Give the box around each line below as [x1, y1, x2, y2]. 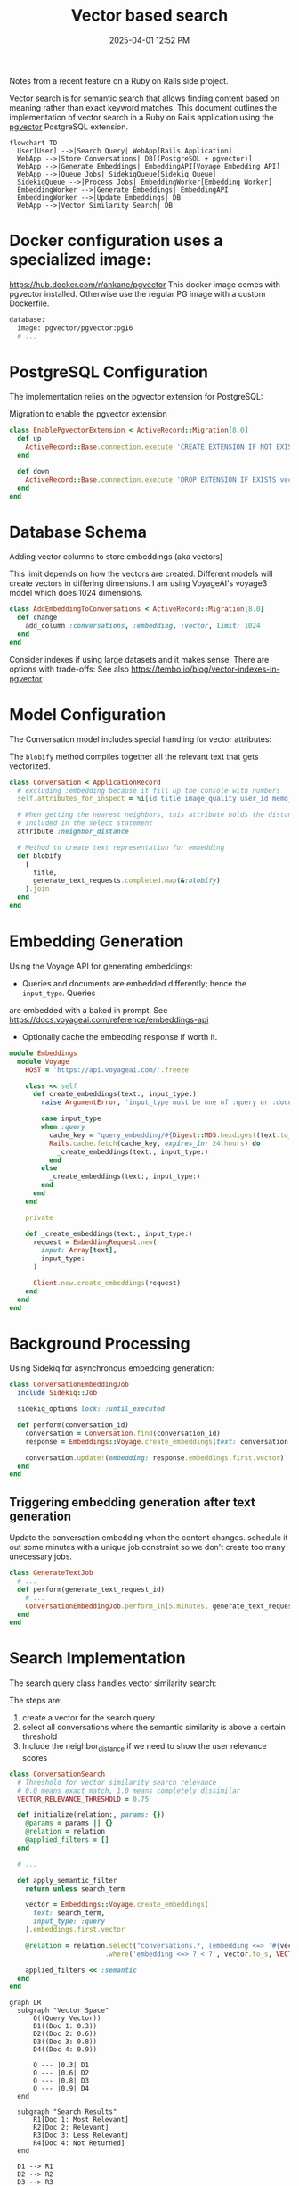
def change [17, 613, 58, 623]
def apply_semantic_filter [17, 1876, 117, 1885]
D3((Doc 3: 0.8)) [32, 2037, 98, 2047]
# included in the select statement [17, 819, 153, 828]
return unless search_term [25, 1884, 125, 1893]
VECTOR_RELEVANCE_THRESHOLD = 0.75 [17, 1794, 149, 1803]
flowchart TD [9, 138, 58, 147]
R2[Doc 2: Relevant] [32, 2124, 109, 2132]
